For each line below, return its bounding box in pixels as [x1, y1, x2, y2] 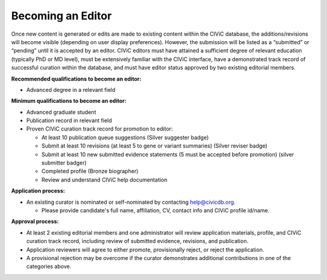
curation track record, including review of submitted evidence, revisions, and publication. [26, 238, 248, 245]
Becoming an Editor [11, 9, 112, 22]
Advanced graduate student [26, 108, 96, 116]
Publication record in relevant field [26, 117, 112, 124]
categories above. [26, 263, 72, 270]
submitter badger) [41, 159, 87, 166]
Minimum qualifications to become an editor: [11, 97, 127, 105]
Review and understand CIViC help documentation [41, 176, 168, 183]
